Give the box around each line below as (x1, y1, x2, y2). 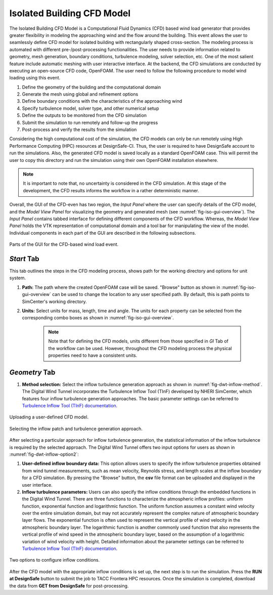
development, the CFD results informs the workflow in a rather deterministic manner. (23, 187, 199, 193)
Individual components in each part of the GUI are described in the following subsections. (9, 230, 197, 236)
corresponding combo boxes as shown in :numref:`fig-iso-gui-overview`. (22, 315, 174, 321)
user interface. (22, 482, 53, 488)
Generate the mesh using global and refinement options (22, 91, 139, 97)
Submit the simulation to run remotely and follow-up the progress (22, 119, 158, 125)
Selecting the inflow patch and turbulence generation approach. (9, 426, 143, 432)
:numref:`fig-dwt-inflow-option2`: (9, 451, 79, 457)
